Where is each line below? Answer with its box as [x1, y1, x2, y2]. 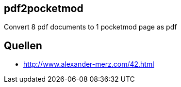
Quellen [4, 39, 42, 52]
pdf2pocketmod [4, 2, 83, 14]
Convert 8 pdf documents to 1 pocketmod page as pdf [4, 23, 177, 31]
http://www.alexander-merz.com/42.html [23, 60, 154, 69]
